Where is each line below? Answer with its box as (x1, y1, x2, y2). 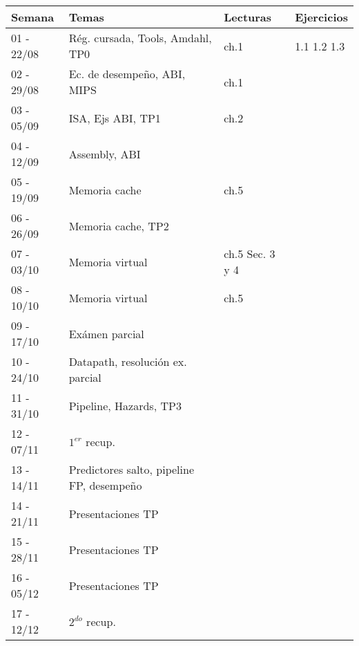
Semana (11, 9, 55, 25)
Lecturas (224, 9, 272, 25)
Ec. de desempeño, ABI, (68, 66, 186, 82)
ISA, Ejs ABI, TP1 (68, 109, 161, 126)
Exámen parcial (68, 325, 144, 342)
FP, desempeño (68, 477, 142, 493)
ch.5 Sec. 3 (224, 246, 275, 261)
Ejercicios (295, 9, 348, 25)
